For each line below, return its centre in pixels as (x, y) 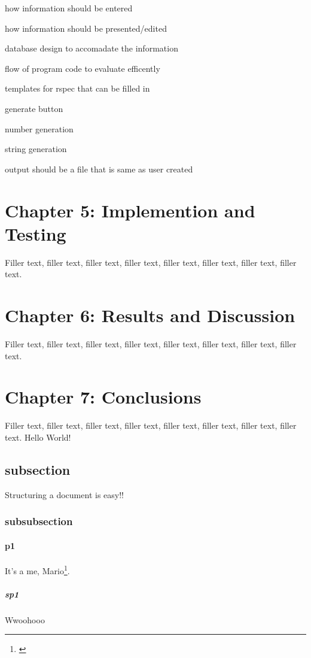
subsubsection (39, 521)
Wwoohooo (25, 619)
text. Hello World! (38, 437)
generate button (34, 108)
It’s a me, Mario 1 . (37, 569)
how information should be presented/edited (86, 28)
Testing (36, 233)
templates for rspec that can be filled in (77, 88)
